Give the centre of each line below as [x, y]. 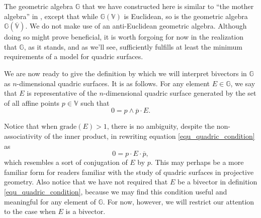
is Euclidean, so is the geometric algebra [186, 16]
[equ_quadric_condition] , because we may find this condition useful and [116, 191]
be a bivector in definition [217, 182]
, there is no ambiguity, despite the [161, 126]
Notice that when [31, 126]
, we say [243, 83]
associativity [23, 136]
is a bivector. [85, 211]
